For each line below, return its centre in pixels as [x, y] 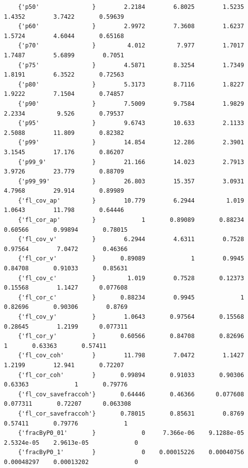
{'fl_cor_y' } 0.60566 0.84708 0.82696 [131, 336]
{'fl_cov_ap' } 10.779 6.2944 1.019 [131, 200]
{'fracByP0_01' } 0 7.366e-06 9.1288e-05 [131, 433]
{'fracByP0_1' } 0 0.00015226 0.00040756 [131, 452]
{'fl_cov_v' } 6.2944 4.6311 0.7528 [131, 239]
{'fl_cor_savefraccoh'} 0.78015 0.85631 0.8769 [131, 413]
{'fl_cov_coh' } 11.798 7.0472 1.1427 [131, 356]
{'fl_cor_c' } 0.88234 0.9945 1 [131, 297]
